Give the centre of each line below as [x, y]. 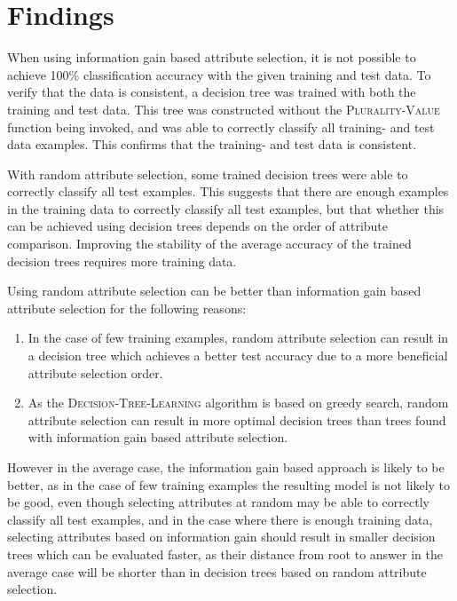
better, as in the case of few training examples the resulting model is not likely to [229, 484]
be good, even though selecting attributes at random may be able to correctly [218, 502]
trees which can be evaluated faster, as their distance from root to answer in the [225, 554]
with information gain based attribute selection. [158, 437]
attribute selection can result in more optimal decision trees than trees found [237, 419]
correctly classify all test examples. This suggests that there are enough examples [228, 191]
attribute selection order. [95, 372]
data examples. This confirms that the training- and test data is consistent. [212, 144]
